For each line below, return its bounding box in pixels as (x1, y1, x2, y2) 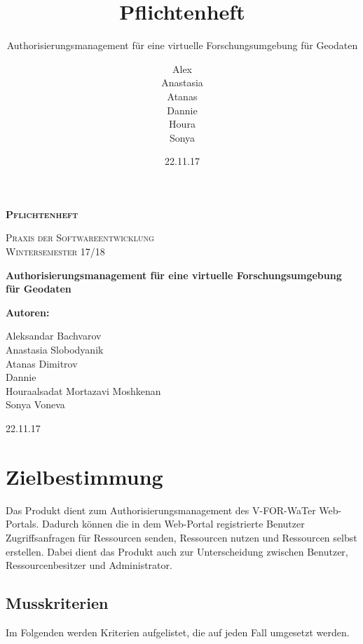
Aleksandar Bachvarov (6, 328, 102, 343)
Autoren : (6, 304, 50, 319)
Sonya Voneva (6, 397, 65, 412)
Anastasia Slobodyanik (6, 342, 104, 357)
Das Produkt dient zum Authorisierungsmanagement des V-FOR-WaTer (6, 502, 316, 517)
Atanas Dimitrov (6, 356, 78, 370)
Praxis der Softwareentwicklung (6, 230, 154, 245)
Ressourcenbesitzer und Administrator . (6, 558, 172, 572)
